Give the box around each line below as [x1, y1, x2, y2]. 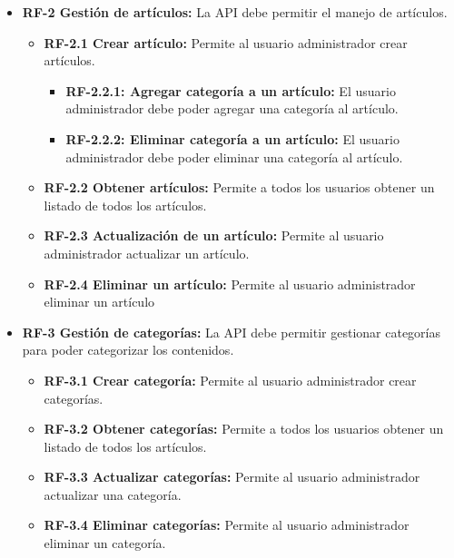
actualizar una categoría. [44, 485, 182, 504]
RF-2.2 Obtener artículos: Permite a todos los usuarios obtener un [44, 178, 435, 197]
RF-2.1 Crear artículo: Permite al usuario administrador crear [44, 33, 408, 52]
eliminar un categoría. [44, 534, 166, 553]
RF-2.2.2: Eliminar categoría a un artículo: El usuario [65, 129, 400, 148]
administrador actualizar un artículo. [44, 243, 250, 262]
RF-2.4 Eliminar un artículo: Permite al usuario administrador [44, 274, 416, 293]
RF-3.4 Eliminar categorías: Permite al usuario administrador [44, 515, 410, 534]
